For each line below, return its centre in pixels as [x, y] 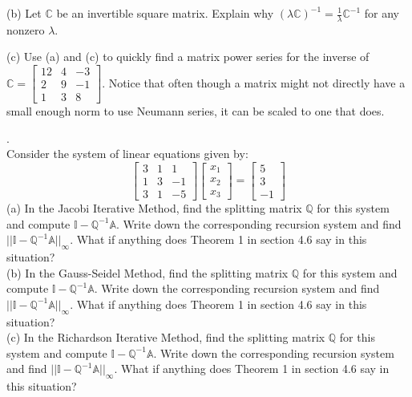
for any [382, 13]
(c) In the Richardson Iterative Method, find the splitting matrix [166, 337]
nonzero [26, 29]
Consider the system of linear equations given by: [127, 154]
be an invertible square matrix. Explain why [165, 13]
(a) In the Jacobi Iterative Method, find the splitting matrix [154, 207]
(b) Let [24, 13]
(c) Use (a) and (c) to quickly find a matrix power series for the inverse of [188, 57]
